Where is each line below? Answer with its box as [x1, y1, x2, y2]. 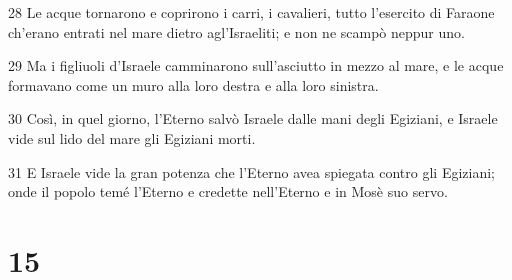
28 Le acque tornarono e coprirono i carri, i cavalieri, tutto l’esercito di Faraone [8, 2, 495, 22]
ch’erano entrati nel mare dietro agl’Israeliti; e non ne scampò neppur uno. [8, 21, 465, 42]
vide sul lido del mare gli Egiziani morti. [8, 127, 256, 148]
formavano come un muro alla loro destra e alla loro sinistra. [8, 74, 379, 95]
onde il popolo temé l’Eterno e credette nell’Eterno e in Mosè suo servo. [8, 181, 448, 202]
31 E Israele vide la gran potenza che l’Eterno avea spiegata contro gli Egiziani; [8, 161, 495, 182]
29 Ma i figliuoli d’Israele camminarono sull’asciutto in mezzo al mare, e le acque [8, 55, 504, 76]
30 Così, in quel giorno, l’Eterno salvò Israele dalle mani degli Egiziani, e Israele [8, 108, 498, 129]
